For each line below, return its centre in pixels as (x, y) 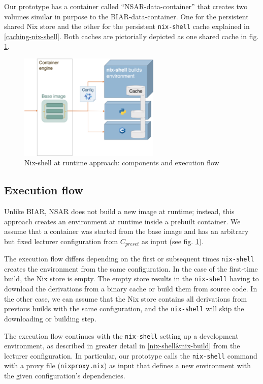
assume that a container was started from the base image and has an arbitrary (126, 231)
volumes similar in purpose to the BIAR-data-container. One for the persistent (126, 16)
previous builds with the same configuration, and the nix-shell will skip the (124, 308)
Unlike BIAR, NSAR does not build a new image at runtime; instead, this (119, 211)
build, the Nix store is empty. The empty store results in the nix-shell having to (131, 278)
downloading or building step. (50, 318)
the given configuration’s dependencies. (65, 376)
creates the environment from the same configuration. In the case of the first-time (131, 268)
